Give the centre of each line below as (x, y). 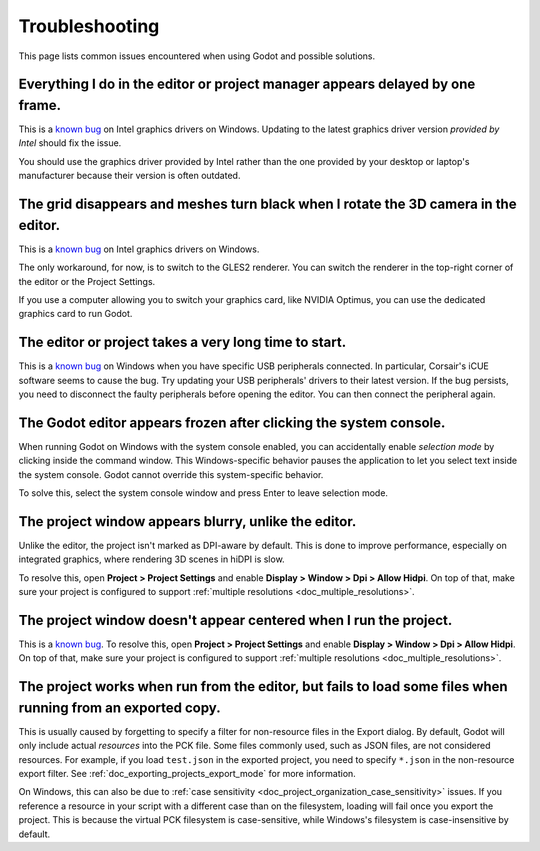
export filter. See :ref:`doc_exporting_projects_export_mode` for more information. (187, 774)
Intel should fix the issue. (70, 143)
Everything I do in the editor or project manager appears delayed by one (247, 84)
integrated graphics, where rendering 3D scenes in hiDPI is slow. (151, 559)
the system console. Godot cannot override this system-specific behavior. (171, 474)
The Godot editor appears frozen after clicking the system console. (232, 422)
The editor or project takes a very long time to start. (182, 342)
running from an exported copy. (119, 707)
